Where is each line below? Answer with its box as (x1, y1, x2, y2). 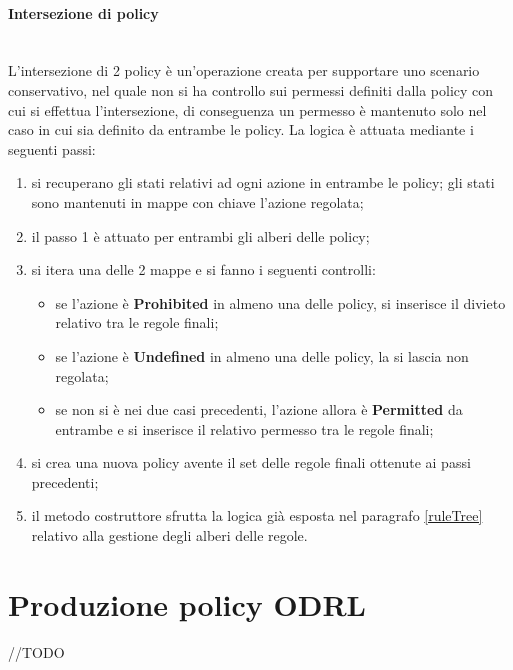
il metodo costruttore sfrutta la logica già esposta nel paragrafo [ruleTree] (31, 505, 483, 526)
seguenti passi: (8, 138, 96, 159)
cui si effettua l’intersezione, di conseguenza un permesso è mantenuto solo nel (8, 99, 487, 120)
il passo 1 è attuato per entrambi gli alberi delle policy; (31, 225, 370, 246)
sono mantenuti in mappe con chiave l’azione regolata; (31, 191, 364, 212)
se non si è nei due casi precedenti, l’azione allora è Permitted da (55, 399, 463, 420)
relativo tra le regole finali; (55, 312, 219, 333)
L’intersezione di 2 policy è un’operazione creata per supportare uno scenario (8, 60, 480, 81)
